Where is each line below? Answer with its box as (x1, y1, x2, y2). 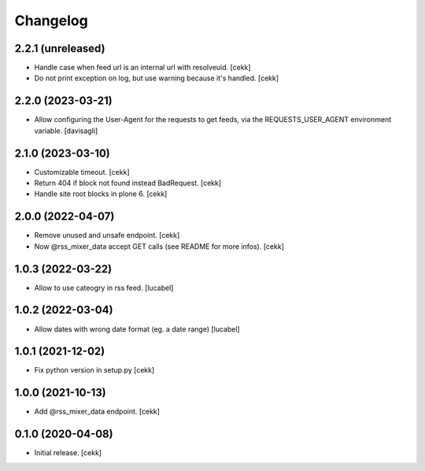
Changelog (14, 12, 88, 29)
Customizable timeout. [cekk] (34, 167, 130, 176)
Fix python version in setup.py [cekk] (34, 365, 155, 375)
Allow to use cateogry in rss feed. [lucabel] (34, 283, 174, 292)
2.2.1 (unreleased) (14, 42, 105, 55)
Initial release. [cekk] (34, 448, 102, 458)
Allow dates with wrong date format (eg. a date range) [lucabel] (34, 324, 240, 334)
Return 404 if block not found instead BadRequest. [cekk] (34, 178, 222, 188)
